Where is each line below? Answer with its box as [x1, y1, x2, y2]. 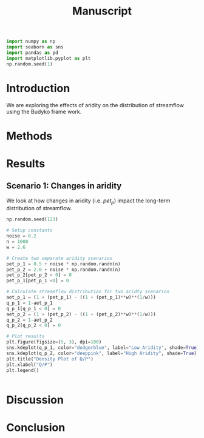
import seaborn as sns [6, 44, 64, 50]
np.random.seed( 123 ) [6, 216, 59, 222]
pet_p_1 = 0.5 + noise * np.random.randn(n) [6, 260, 121, 267]
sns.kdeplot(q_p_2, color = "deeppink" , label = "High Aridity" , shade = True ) [6, 350, 197, 356]
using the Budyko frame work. [6, 108, 82, 115]
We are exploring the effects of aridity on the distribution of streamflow [6, 101, 184, 108]
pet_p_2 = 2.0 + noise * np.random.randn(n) [6, 267, 121, 273]
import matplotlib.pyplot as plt [6, 55, 91, 61]
